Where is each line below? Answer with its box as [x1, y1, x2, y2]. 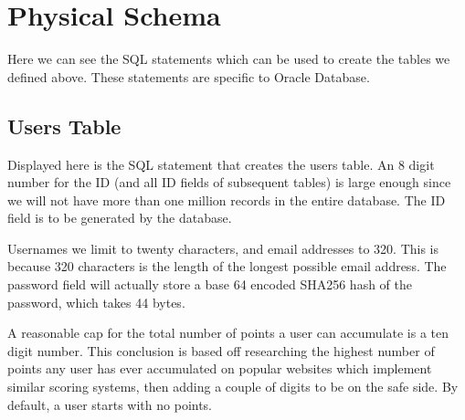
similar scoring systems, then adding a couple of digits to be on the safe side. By [7, 377, 459, 396]
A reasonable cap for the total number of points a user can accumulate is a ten [7, 323, 449, 342]
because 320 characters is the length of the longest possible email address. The [7, 257, 447, 276]
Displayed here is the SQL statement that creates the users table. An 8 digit [7, 154, 435, 173]
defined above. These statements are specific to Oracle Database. [7, 67, 370, 86]
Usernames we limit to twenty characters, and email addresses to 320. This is [7, 238, 439, 257]
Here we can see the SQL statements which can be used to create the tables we [7, 49, 450, 68]
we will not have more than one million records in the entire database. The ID [7, 190, 446, 209]
